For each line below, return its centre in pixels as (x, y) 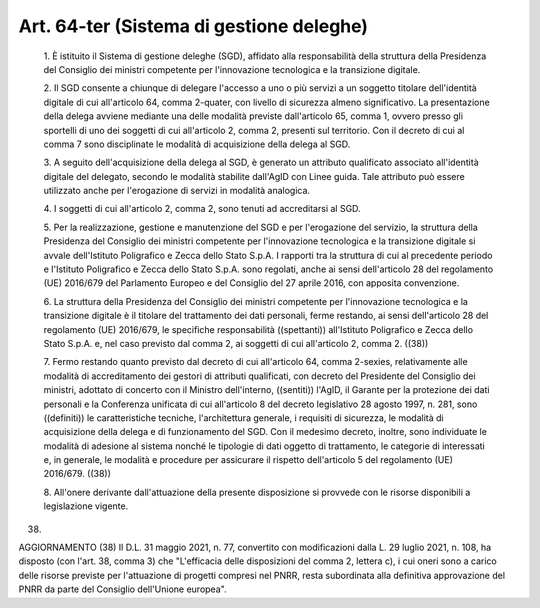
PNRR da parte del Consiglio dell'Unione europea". (122, 589)
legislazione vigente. (86, 506)
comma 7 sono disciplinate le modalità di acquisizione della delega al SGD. (197, 144)
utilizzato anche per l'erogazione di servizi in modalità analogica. (176, 191)
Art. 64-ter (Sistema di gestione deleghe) (193, 26)
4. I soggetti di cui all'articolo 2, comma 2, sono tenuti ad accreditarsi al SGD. (202, 209)
